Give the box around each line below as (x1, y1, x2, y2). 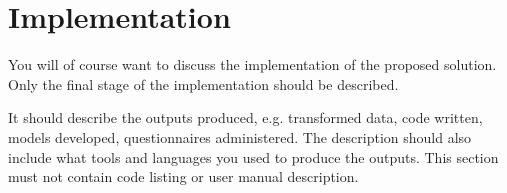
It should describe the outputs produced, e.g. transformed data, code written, (8, 107, 483, 128)
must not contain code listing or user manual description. (8, 166, 359, 187)
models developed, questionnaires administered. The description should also (8, 126, 472, 147)
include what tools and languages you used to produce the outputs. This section (8, 146, 499, 167)
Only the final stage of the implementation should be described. (8, 73, 399, 94)
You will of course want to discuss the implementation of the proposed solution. (8, 54, 497, 75)
